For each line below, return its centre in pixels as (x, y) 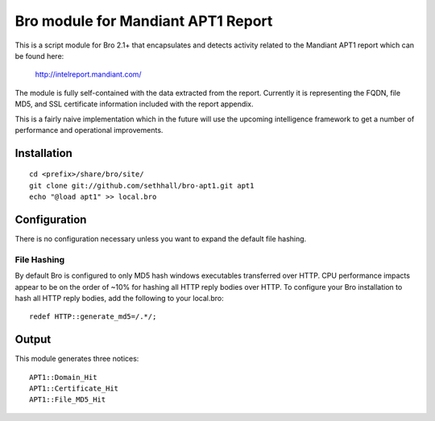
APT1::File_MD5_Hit (68, 400)
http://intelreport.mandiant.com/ (88, 74)
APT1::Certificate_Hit (74, 388)
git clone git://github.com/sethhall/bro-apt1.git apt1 (142, 186)
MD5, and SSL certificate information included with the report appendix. (134, 104)
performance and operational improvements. (89, 130)
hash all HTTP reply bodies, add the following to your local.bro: (120, 298)
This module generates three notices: (77, 359)
